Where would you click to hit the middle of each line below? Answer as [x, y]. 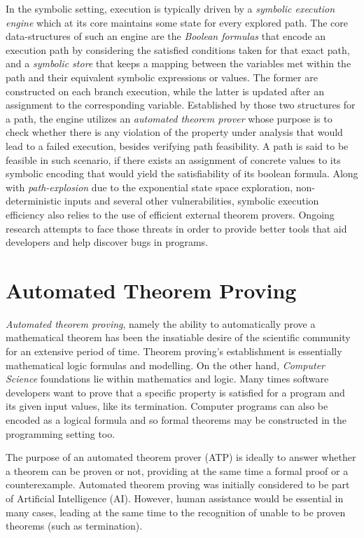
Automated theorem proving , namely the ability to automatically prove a [161, 323]
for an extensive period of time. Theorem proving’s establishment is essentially [174, 351]
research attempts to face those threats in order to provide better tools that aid [176, 228]
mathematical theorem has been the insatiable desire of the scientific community [178, 337]
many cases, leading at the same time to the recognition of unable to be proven [176, 512]
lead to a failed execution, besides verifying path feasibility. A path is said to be [177, 145]
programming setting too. [61, 433]
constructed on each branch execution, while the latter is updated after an [165, 91]
